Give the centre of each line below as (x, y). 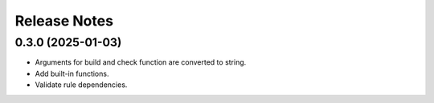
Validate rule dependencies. (81, 85)
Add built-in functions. (72, 73)
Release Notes (64, 21)
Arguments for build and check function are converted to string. (141, 62)
